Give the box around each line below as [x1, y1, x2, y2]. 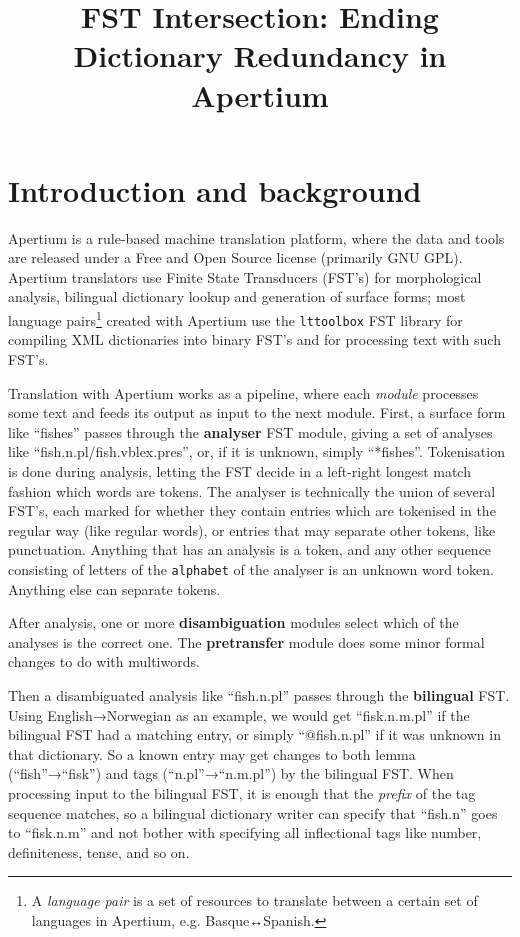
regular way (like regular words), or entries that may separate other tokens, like [8, 519, 496, 540]
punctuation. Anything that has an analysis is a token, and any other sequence [8, 539, 492, 560]
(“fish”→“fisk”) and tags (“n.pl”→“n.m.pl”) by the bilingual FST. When [8, 763, 454, 784]
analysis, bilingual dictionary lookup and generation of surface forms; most [8, 286, 466, 307]
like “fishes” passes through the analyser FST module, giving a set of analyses [8, 421, 493, 442]
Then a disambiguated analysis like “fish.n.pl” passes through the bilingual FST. [8, 684, 510, 705]
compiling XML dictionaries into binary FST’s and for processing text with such [8, 329, 501, 350]
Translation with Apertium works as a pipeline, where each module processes [8, 382, 479, 403]
